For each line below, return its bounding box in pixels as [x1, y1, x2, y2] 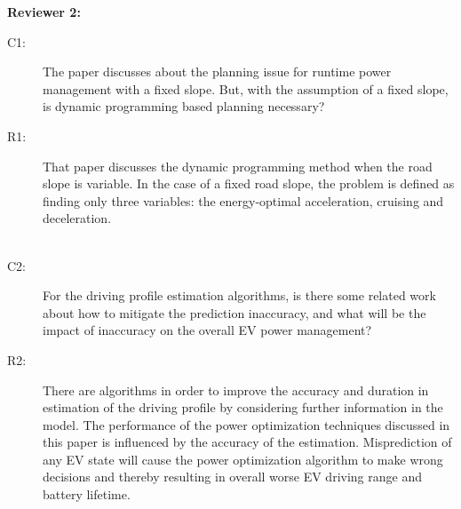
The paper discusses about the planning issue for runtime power [43, 62, 392, 81]
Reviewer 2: [7, 3, 81, 20]
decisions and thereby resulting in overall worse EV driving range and [43, 467, 422, 486]
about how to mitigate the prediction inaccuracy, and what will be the [43, 303, 426, 322]
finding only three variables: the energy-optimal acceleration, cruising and [43, 191, 444, 210]
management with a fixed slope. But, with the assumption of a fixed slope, [43, 79, 449, 98]
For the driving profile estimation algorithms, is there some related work [43, 286, 436, 305]
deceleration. [43, 209, 112, 227]
